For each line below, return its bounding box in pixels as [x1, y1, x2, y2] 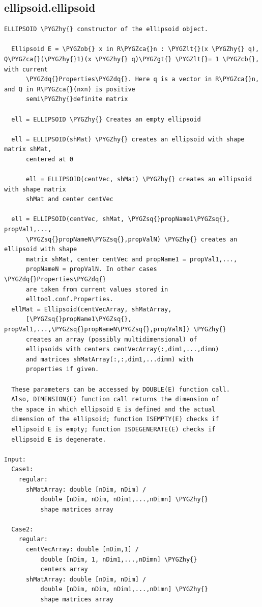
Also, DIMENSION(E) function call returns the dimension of [11, 396, 219, 403]
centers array [40, 566, 88, 573]
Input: [4, 455, 26, 463]
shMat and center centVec [25, 196, 113, 203]
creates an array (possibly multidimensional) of [25, 335, 197, 343]
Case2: [11, 525, 34, 533]
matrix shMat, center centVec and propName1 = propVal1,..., [25, 255, 238, 263]
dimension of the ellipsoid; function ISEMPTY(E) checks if [11, 416, 219, 423]
